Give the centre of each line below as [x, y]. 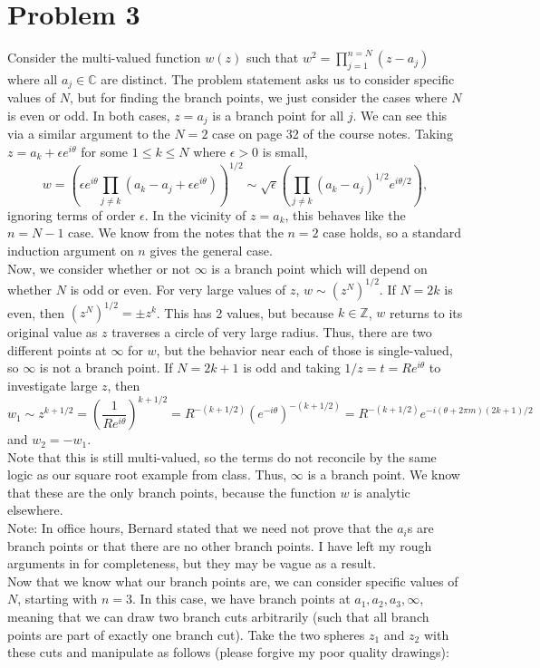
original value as [53, 332]
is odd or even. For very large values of [178, 289]
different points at [57, 349]
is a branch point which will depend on [319, 268]
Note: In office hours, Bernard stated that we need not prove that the [200, 528]
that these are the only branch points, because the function [172, 492]
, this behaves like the [345, 214]
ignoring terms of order [72, 214]
